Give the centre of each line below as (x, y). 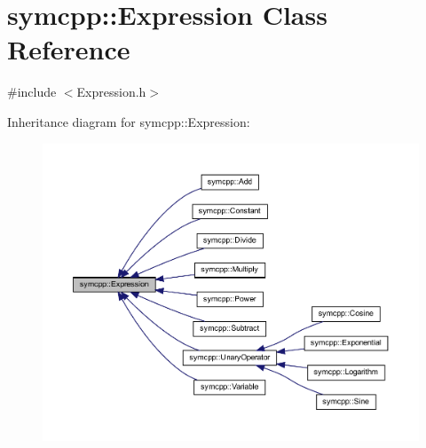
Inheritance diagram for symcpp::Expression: (129, 121)
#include (32, 92)
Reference (69, 49)
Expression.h (111, 92)
